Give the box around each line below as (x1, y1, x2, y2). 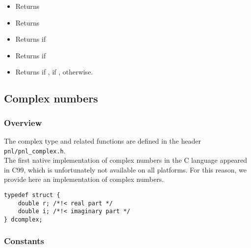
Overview (4, 116, 42, 128)
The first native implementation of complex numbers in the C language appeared (4, 155, 248, 165)
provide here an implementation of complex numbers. (4, 174, 164, 184)
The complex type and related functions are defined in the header (4, 135, 201, 146)
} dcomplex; (4, 216, 43, 223)
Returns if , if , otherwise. (15, 67, 93, 77)
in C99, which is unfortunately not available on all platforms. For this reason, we (4, 164, 247, 174)
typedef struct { (4, 192, 60, 198)
